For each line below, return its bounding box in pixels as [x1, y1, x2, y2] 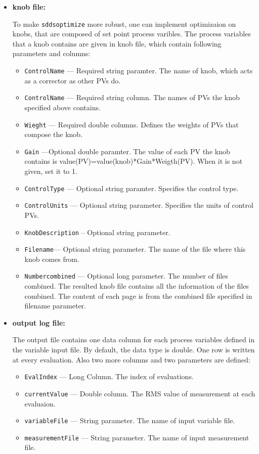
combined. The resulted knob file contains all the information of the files [24, 281, 249, 291]
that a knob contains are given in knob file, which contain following [12, 38, 222, 49]
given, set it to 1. [24, 166, 77, 176]
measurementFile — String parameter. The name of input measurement [24, 432, 249, 442]
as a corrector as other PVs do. [24, 75, 121, 85]
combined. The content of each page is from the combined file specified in [24, 290, 252, 301]
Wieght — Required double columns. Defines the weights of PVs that [24, 119, 239, 129]
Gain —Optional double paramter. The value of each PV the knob [24, 146, 230, 156]
